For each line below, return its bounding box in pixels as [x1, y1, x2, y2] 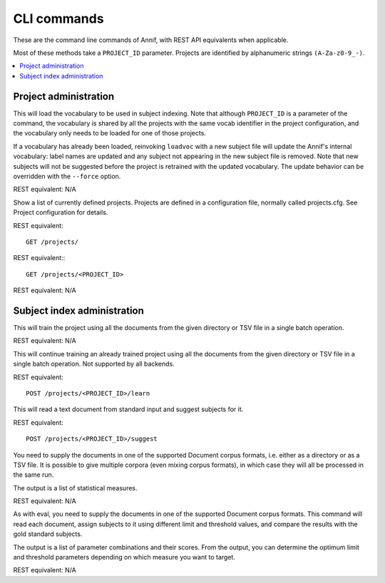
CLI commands [13, 11, 104, 26]
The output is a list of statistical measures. [13, 483, 138, 492]
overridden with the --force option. [13, 172, 121, 180]
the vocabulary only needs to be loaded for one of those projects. [13, 129, 207, 138]
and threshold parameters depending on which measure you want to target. [13, 553, 235, 562]
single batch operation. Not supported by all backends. [13, 360, 175, 368]
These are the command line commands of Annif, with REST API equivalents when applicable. [13, 36, 289, 44]
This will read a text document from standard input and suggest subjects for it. [13, 405, 244, 413]
